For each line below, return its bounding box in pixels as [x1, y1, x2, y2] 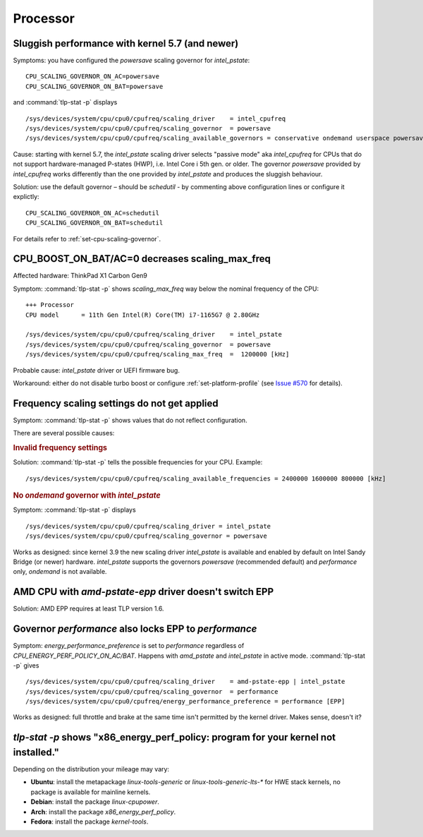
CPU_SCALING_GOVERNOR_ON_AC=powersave [25, 73, 160, 80]
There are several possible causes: [13, 429, 115, 438]
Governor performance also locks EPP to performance [13, 623, 257, 635]
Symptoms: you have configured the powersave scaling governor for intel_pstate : [13, 56, 250, 65]
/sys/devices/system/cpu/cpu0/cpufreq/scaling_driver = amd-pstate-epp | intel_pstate [25, 678, 345, 686]
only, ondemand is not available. [13, 567, 107, 576]
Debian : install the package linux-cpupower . [30, 797, 160, 806]
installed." [13, 746, 60, 758]
